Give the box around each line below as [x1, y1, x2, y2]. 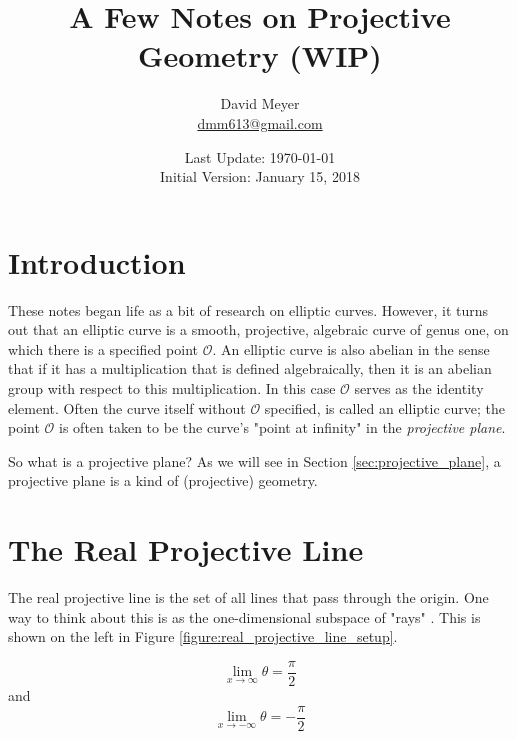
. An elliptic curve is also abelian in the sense [212, 338, 490, 359]
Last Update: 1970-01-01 [184, 146, 336, 167]
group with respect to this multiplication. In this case [8, 378, 336, 398]
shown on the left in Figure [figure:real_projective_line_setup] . [8, 626, 398, 647]
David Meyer [220, 93, 300, 114]
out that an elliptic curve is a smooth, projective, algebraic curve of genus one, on [8, 319, 509, 340]
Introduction [8, 241, 186, 282]
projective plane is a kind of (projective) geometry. [8, 470, 318, 491]
